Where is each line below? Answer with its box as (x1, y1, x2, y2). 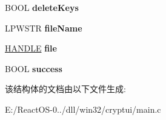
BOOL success (5, 62, 62, 75)
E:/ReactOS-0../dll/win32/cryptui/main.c (5, 102, 161, 115)
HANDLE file (5, 42, 57, 55)
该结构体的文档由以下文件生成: (5, 82, 126, 95)
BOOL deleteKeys (5, 1, 79, 13)
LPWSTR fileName (5, 21, 82, 34)
